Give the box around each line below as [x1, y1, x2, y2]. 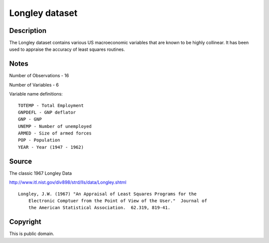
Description [9, 26, 47, 35]
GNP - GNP [18, 117, 42, 122]
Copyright [9, 218, 42, 226]
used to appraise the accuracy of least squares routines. [9, 46, 126, 52]
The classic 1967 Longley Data [9, 170, 72, 176]
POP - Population [18, 137, 60, 143]
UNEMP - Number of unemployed [18, 123, 92, 129]
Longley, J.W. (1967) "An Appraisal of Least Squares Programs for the [18, 191, 197, 197]
